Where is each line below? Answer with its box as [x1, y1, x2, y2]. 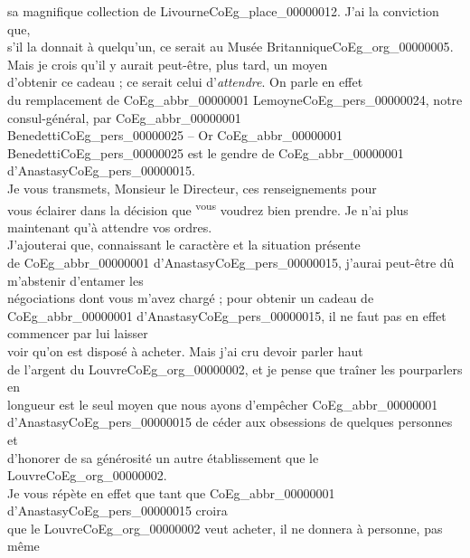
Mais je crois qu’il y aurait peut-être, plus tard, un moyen [7, 54, 328, 73]
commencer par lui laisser [7, 324, 148, 343]
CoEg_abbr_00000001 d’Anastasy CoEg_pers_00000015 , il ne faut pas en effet [7, 306, 446, 325]
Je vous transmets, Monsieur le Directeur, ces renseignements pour [7, 178, 377, 197]
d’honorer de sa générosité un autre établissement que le [7, 448, 319, 467]
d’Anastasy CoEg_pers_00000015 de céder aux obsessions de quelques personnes [7, 412, 453, 431]
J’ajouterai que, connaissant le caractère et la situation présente [7, 235, 361, 254]
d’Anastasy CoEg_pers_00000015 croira [7, 501, 228, 520]
